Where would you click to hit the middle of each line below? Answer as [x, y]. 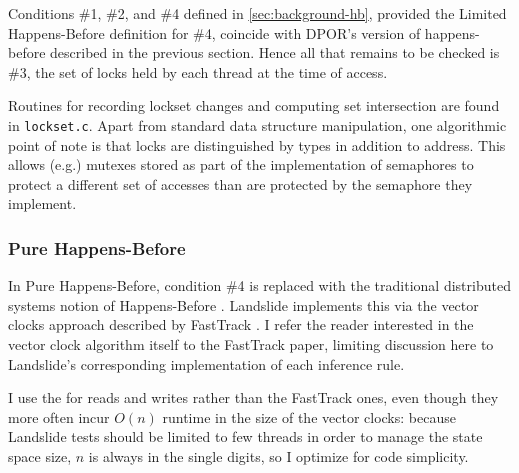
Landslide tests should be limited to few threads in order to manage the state [245, 436]
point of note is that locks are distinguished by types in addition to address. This [257, 144]
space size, [40, 455]
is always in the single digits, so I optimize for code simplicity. [278, 455]
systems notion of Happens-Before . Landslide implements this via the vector [243, 304]
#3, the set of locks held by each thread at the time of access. [198, 71]
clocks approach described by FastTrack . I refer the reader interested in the [241, 324]
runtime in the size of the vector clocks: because [309, 416]
